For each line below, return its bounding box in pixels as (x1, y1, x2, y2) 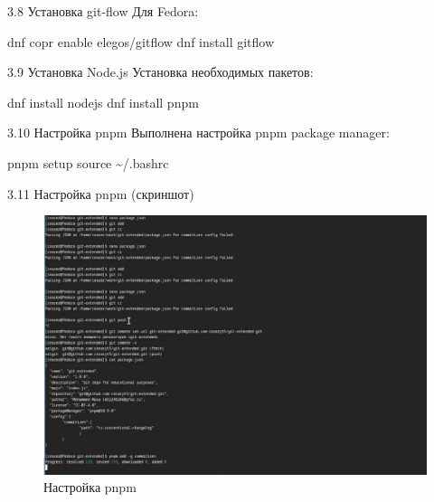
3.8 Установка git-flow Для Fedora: (7, 2, 199, 20)
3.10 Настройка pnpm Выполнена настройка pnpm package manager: (7, 123, 390, 142)
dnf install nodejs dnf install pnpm (7, 92, 199, 111)
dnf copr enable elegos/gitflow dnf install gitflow (7, 32, 275, 51)
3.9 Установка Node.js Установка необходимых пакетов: (7, 62, 314, 81)
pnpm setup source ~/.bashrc (7, 153, 169, 172)
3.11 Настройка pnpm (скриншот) (7, 184, 194, 203)
